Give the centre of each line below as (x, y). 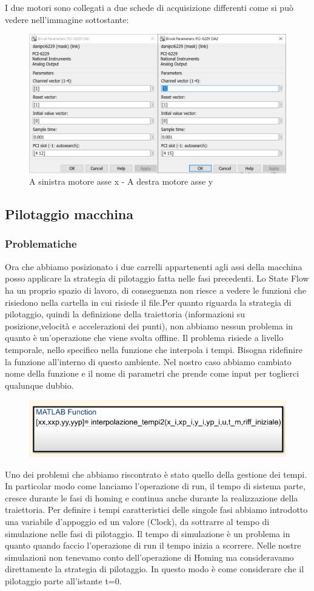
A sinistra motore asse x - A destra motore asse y (121, 181)
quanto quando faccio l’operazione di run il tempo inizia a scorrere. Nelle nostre (153, 545)
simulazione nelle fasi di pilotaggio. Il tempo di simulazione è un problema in (148, 533)
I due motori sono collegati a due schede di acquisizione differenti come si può (149, 7)
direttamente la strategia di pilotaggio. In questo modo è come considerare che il (155, 569)
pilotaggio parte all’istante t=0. (63, 580)
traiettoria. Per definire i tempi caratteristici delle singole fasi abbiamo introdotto (156, 510)
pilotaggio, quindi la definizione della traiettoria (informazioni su (125, 314)
